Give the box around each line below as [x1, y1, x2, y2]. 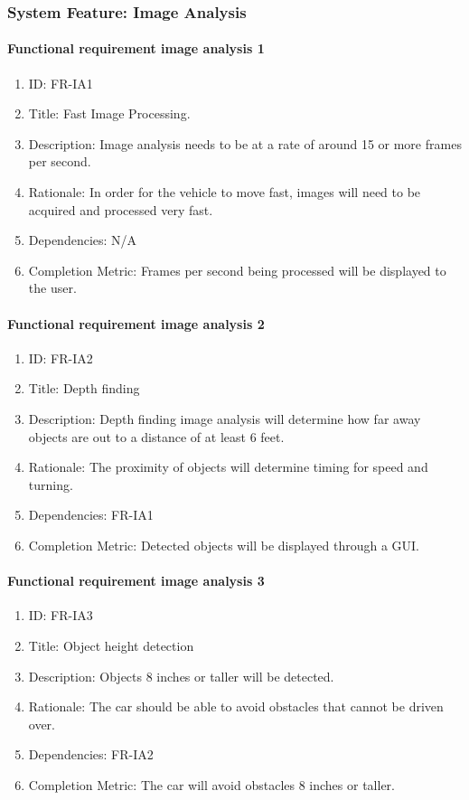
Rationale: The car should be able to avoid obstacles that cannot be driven [28, 697, 444, 716]
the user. [28, 278, 77, 297]
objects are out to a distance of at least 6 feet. [28, 427, 285, 446]
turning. [28, 475, 73, 494]
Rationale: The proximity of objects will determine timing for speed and [28, 457, 428, 476]
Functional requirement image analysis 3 [7, 571, 265, 590]
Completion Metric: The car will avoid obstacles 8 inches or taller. [28, 775, 395, 794]
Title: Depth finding [28, 379, 140, 398]
